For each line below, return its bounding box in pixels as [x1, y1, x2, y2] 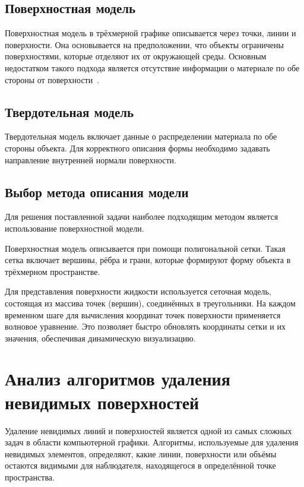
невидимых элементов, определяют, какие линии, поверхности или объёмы [5, 447, 277, 460]
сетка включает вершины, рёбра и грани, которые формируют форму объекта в [5, 254, 291, 266]
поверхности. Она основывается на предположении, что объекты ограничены [5, 38, 284, 50]
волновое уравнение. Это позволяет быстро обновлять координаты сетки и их [5, 320, 286, 333]
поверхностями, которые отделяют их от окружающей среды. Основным [5, 50, 267, 62]
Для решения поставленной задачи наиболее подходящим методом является [5, 210, 278, 223]
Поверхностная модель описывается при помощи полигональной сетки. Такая [5, 242, 286, 254]
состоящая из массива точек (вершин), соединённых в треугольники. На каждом [5, 296, 296, 309]
